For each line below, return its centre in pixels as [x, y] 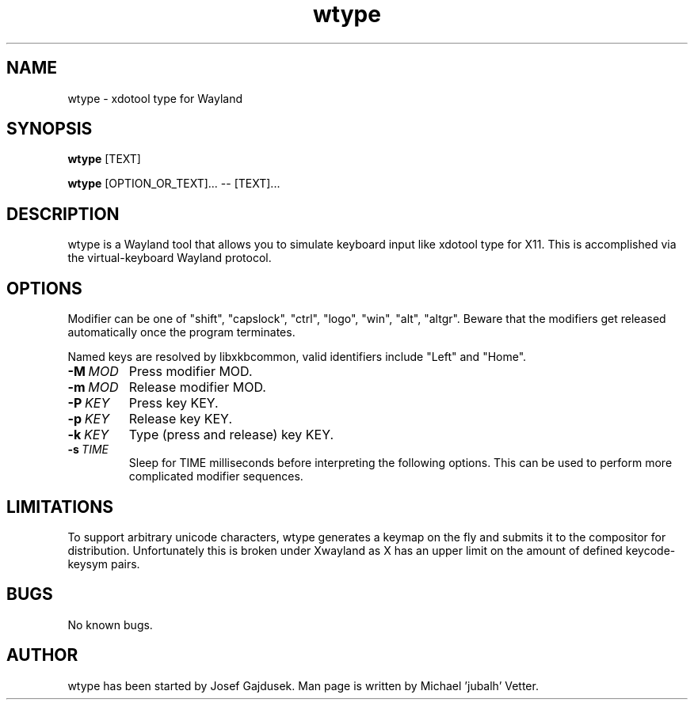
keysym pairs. [104, 564]
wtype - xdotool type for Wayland [155, 98]
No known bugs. [110, 624]
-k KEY [88, 435]
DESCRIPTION [63, 214]
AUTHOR [42, 655]
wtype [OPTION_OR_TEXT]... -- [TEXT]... [174, 184]
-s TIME [88, 450]
